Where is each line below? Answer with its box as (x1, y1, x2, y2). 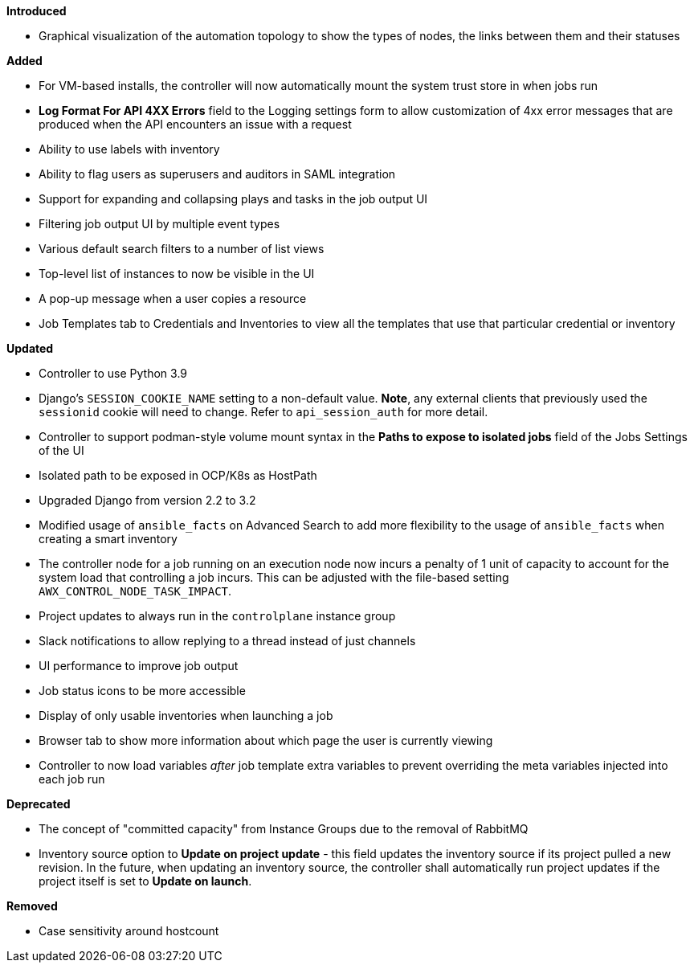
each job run (39, 772, 105, 786)
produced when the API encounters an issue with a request (39, 117, 352, 131)
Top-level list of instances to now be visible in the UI (39, 267, 315, 280)
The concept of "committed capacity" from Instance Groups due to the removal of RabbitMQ (39, 822, 529, 836)
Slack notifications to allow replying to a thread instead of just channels (39, 634, 416, 648)
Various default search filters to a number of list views (39, 242, 325, 256)
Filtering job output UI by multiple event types (39, 217, 280, 231)
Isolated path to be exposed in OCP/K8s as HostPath (39, 468, 317, 482)
